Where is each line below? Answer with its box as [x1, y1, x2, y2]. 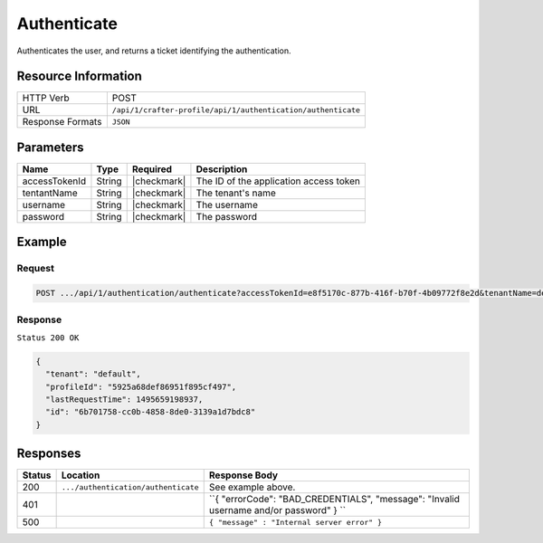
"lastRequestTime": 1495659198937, [45, 395, 204, 405]
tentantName [22, 186, 78, 199]
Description [195, 163, 248, 176]
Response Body [208, 469, 279, 481]
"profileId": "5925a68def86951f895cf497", [45, 381, 237, 392]
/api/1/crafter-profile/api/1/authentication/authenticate [111, 105, 361, 115]
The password [195, 210, 258, 223]
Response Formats [22, 116, 102, 129]
